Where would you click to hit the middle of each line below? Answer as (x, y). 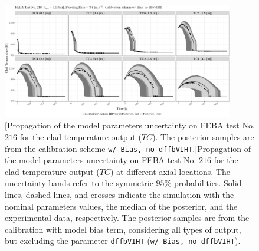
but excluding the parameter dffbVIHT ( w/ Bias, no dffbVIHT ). (123, 241)
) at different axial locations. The (170, 171)
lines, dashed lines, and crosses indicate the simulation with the (119, 195)
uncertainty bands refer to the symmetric (79, 183)
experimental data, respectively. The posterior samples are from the (127, 218)
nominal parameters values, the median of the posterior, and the (121, 206)
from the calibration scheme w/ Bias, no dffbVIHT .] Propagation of (128, 148)
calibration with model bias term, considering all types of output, (123, 229)
